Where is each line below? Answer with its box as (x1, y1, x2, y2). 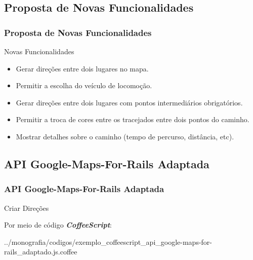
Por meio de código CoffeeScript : (4, 219, 112, 230)
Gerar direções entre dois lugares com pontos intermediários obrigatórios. (16, 97, 243, 107)
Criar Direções (4, 202, 49, 213)
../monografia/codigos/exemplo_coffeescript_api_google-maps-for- (4, 236, 213, 247)
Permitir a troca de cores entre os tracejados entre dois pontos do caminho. (16, 114, 249, 125)
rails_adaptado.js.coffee (4, 246, 77, 257)
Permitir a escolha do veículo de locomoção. (16, 80, 152, 91)
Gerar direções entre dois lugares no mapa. (16, 63, 149, 73)
